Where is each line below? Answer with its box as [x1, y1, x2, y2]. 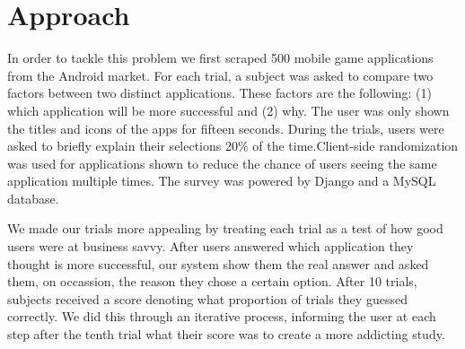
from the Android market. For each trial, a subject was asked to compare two [7, 65, 434, 84]
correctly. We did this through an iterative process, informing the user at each [7, 307, 436, 326]
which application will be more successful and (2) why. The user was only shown [7, 100, 450, 119]
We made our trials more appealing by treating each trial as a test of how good [7, 219, 443, 238]
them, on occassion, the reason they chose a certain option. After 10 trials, [7, 272, 417, 291]
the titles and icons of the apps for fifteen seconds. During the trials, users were [7, 118, 444, 137]
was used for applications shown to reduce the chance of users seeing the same [7, 153, 437, 172]
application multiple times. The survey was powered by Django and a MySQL [7, 171, 436, 190]
